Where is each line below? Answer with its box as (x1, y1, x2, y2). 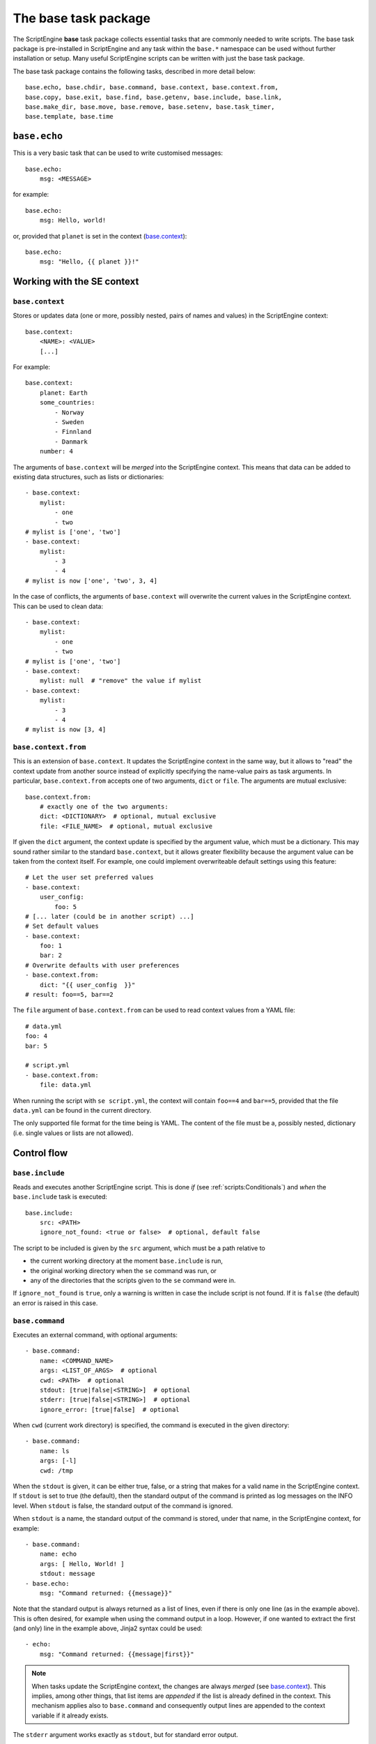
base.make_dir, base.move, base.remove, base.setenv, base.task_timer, (25, 103, 275, 111)
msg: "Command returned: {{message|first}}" (39, 1650, 194, 1658)
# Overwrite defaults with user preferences (25, 961, 180, 969)
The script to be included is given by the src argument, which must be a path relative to (13, 1244, 266, 1252)
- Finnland (54, 428, 92, 436)
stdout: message (39, 1570, 95, 1578)
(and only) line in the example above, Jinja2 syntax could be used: (13, 1624, 203, 1632)
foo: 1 (39, 942, 63, 950)
